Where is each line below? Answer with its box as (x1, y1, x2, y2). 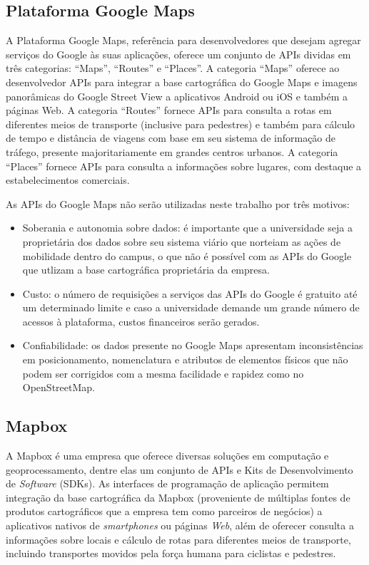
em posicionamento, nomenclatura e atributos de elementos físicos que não (22, 352, 348, 367)
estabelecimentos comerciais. (6, 172, 130, 187)
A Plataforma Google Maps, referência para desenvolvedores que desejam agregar (6, 33, 361, 48)
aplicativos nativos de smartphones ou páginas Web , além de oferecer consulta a (6, 518, 354, 533)
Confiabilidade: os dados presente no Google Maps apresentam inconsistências (22, 338, 363, 353)
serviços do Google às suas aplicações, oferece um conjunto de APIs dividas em (6, 46, 351, 61)
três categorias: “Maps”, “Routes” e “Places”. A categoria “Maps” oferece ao (6, 61, 340, 76)
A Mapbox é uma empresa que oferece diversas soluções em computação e (6, 448, 329, 463)
